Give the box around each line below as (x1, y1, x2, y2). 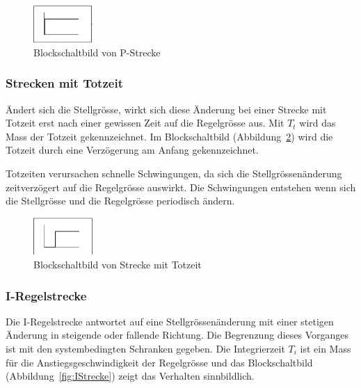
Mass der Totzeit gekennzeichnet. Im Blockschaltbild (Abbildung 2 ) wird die (6, 129, 333, 143)
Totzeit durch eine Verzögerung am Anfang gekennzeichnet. (6, 143, 259, 157)
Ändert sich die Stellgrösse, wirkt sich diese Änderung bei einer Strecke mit (6, 102, 327, 116)
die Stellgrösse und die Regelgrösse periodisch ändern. (6, 193, 235, 208)
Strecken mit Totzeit (6, 74, 123, 92)
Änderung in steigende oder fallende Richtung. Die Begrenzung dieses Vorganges (6, 328, 348, 342)
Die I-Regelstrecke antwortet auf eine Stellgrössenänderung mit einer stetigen (6, 314, 334, 328)
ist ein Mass (300, 341, 351, 356)
